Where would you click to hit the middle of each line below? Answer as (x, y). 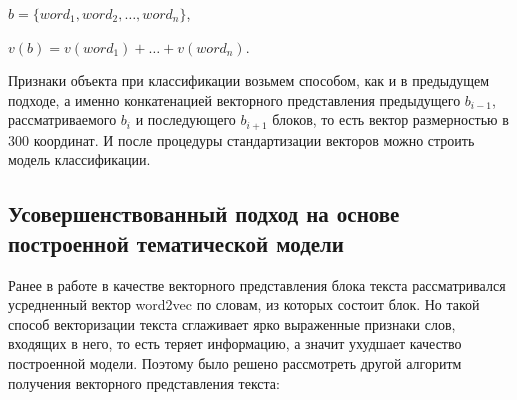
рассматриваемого (62, 119)
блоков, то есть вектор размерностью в (390, 119)
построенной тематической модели (176, 242)
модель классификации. (79, 159)
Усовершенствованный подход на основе (204, 213)
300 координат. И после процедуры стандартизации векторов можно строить (241, 139)
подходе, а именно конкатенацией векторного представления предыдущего (234, 99)
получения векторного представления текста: (144, 382)
